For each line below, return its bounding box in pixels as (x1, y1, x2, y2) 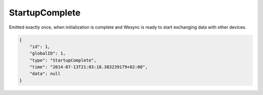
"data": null (29, 71, 61, 77)
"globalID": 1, (29, 51, 66, 56)
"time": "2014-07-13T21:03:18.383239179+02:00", (29, 64, 148, 70)
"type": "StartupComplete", (29, 57, 97, 63)
